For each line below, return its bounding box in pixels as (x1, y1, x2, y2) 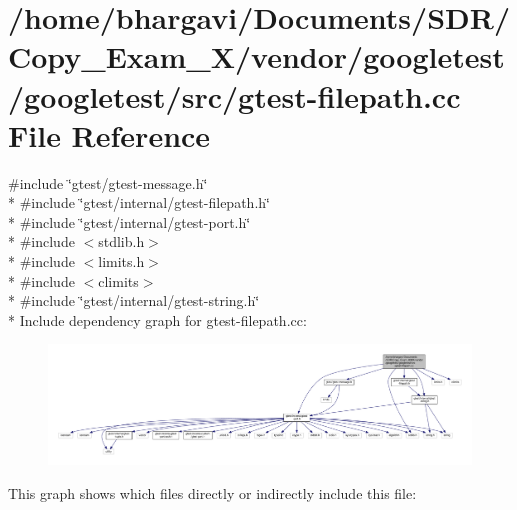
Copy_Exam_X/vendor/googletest (8, 36, 505, 77)
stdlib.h (98, 231, 145, 252)
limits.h (98, 251, 145, 272)
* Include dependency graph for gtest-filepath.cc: (8, 309, 307, 330)
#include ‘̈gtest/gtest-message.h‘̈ (8, 172, 208, 193)
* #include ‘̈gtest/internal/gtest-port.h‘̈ (8, 211, 251, 232)
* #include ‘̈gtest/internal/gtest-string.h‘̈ (8, 290, 260, 311)
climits (98, 270, 139, 291)
